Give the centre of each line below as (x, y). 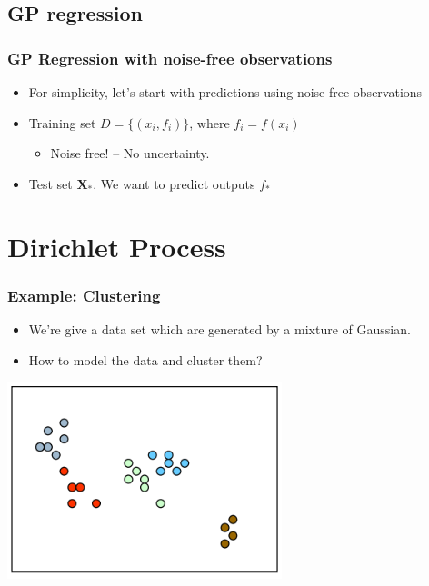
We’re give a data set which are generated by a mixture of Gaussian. (219, 328)
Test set (50, 183)
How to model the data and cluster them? (145, 359)
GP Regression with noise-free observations (170, 58)
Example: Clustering (84, 295)
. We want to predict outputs (174, 183)
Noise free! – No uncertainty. (130, 153)
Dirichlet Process (117, 246)
